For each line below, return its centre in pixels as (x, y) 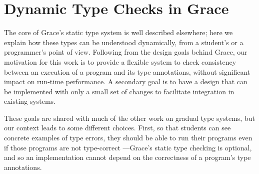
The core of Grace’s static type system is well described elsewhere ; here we (118, 32)
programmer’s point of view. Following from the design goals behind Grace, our (126, 52)
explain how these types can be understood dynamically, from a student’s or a (124, 42)
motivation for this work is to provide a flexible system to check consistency (120, 61)
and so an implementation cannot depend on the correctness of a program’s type (127, 157)
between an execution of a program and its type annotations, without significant (127, 71)
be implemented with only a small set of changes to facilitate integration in (119, 91)
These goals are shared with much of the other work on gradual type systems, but (129, 118)
